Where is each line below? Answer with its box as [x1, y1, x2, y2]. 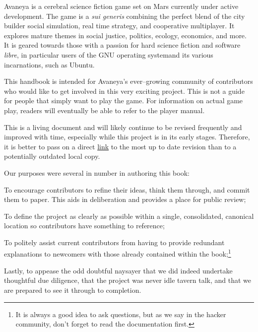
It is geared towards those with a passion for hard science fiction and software [4, 40, 241, 50]
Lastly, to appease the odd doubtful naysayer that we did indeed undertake [4, 265, 233, 275]
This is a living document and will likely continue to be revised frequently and [4, 122, 242, 132]
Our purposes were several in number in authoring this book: [4, 167, 190, 178]
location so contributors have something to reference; [4, 220, 165, 231]
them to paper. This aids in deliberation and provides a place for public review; [4, 194, 246, 204]
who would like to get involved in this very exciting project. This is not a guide [4, 85, 245, 96]
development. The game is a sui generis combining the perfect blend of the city [4, 10, 245, 21]
